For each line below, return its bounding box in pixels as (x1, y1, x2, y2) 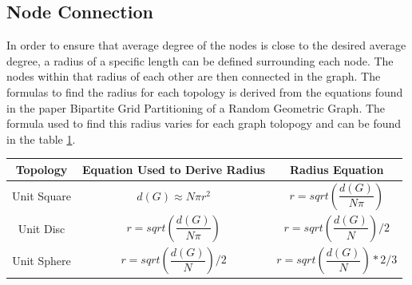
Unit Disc (18, 220, 65, 236)
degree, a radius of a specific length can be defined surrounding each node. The (6, 52, 394, 69)
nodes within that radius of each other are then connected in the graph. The (6, 68, 381, 85)
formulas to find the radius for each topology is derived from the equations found (6, 83, 403, 100)
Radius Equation (290, 160, 384, 177)
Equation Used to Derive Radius (81, 160, 266, 177)
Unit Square (12, 188, 71, 204)
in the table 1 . (6, 130, 76, 147)
